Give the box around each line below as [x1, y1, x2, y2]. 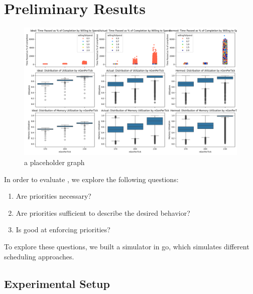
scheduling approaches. [4, 251, 74, 261]
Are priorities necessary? [16, 191, 91, 201]
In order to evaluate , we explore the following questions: [4, 174, 179, 184]
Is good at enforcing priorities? [16, 224, 110, 235]
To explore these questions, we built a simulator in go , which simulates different [4, 241, 249, 251]
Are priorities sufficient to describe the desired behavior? [16, 207, 190, 218]
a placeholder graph [24, 157, 85, 167]
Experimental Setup [4, 275, 110, 291]
